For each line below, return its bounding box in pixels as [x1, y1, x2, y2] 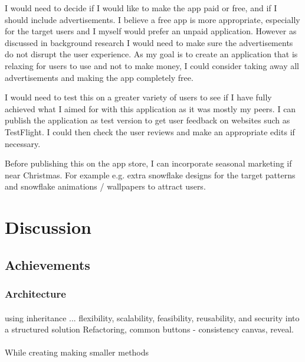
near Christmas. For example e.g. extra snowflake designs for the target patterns [5, 168, 296, 181]
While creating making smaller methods [5, 346, 149, 358]
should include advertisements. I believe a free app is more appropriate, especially [5, 13, 300, 25]
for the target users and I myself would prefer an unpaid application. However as [5, 25, 297, 37]
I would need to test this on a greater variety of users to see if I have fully [5, 91, 272, 103]
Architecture [5, 286, 66, 301]
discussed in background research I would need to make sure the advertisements [5, 36, 293, 48]
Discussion [5, 215, 91, 239]
